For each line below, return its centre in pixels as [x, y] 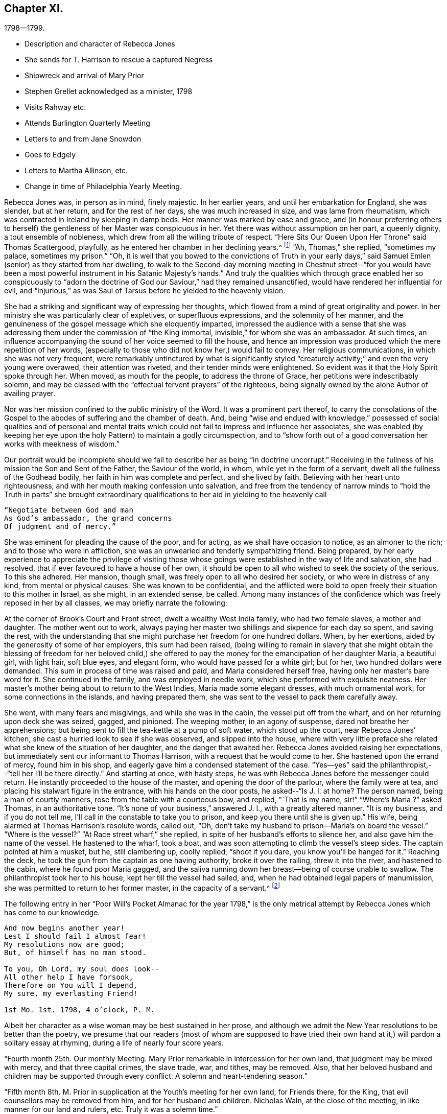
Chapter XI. [34, 8]
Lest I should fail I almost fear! [75, 936]
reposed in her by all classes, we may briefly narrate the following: [116, 603]
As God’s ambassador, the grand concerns [88, 518]
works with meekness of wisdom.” [62, 444]
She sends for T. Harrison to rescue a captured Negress [119, 60]
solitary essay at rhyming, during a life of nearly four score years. [114, 1042]
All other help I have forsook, [69, 977]
